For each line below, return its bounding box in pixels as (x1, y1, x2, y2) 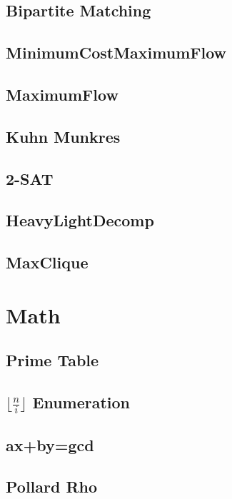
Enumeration (32, 391, 131, 413)
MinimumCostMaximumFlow (6, 41, 227, 64)
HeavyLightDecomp (6, 209, 154, 231)
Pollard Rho (6, 475, 98, 498)
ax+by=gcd (6, 433, 94, 455)
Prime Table (6, 349, 99, 371)
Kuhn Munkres (6, 125, 121, 147)
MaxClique (6, 251, 89, 273)
